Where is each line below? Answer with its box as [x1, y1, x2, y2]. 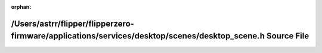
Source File [266, 31, 309, 41]
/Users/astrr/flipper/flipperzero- [11, 18, 134, 29]
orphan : [11, 4, 32, 10]
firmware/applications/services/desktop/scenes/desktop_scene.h [11, 31, 265, 41]
